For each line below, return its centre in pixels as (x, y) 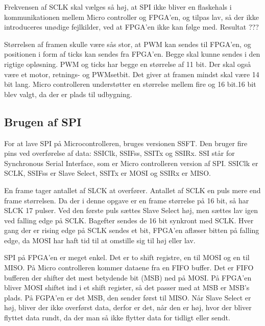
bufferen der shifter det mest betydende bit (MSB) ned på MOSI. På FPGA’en (128, 277)
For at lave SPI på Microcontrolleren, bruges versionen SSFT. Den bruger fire (126, 143)
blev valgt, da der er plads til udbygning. (68, 94)
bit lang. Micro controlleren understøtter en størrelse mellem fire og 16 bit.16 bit (130, 84)
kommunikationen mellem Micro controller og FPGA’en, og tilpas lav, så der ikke (131, 17)
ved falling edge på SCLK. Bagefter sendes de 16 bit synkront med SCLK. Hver (129, 220)
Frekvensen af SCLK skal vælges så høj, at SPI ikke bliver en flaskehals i (118, 7)
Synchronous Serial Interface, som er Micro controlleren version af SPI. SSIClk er (131, 163)
